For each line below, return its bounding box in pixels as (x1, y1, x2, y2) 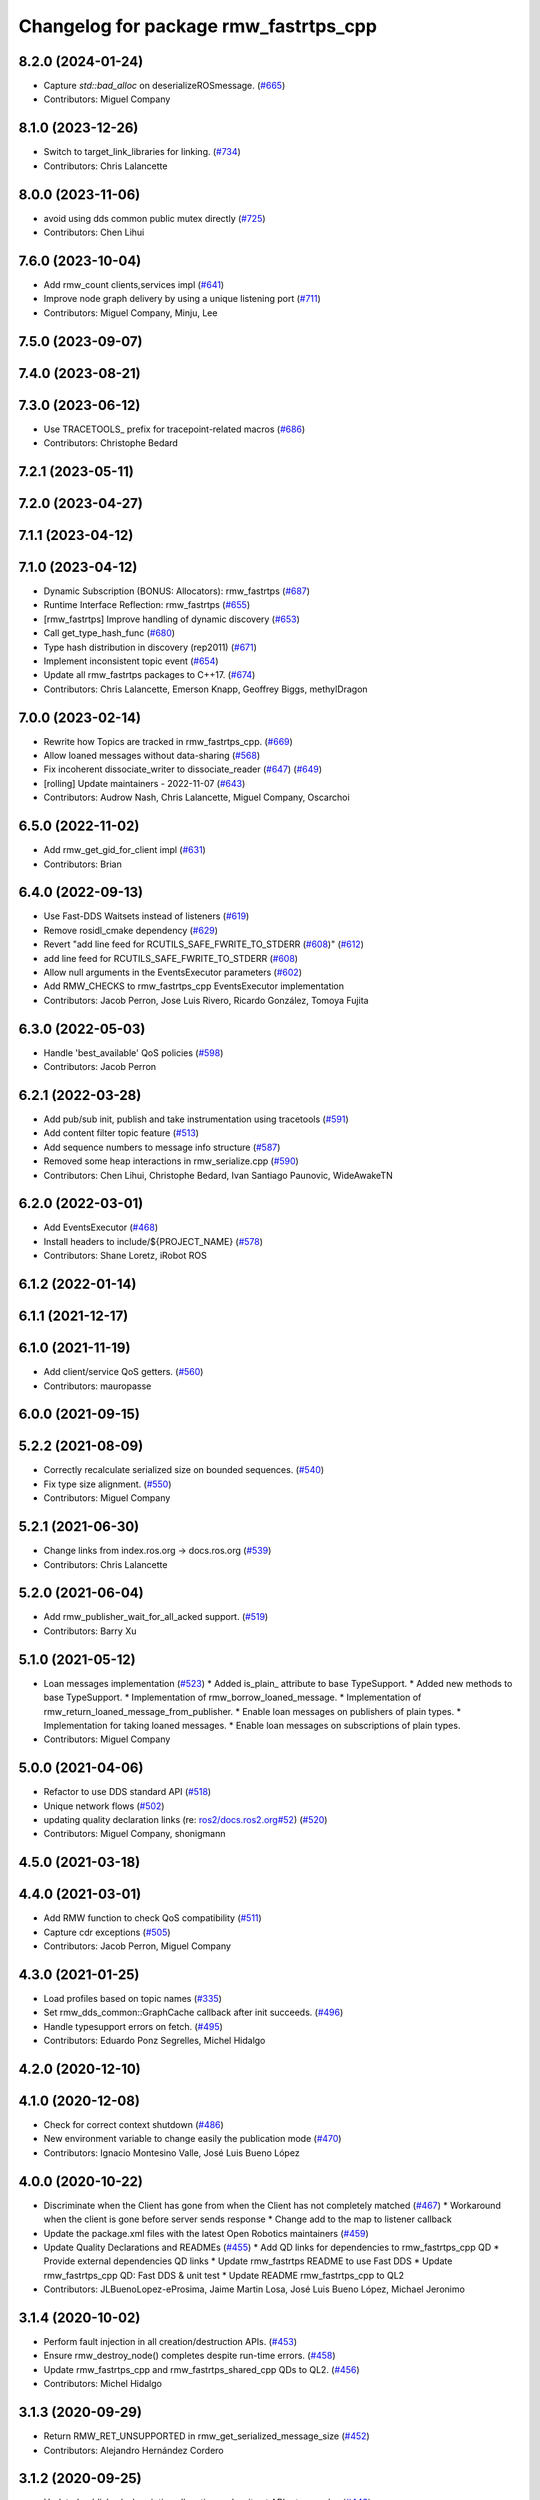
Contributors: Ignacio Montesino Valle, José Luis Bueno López (43, 2146, 300, 2159)
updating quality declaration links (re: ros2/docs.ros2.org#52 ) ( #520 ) (43, 1814, 328, 1825)
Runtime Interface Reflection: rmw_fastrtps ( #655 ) (43, 599, 250, 611)
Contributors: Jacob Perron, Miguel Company (43, 1940, 232, 1952)
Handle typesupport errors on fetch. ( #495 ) (43, 2020, 224, 2032)
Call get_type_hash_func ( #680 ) (43, 627, 175, 639)
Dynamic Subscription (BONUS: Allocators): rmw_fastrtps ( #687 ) (43, 585, 310, 597)
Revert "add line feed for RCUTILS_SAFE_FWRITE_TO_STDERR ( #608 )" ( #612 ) (43, 938, 365, 950)
